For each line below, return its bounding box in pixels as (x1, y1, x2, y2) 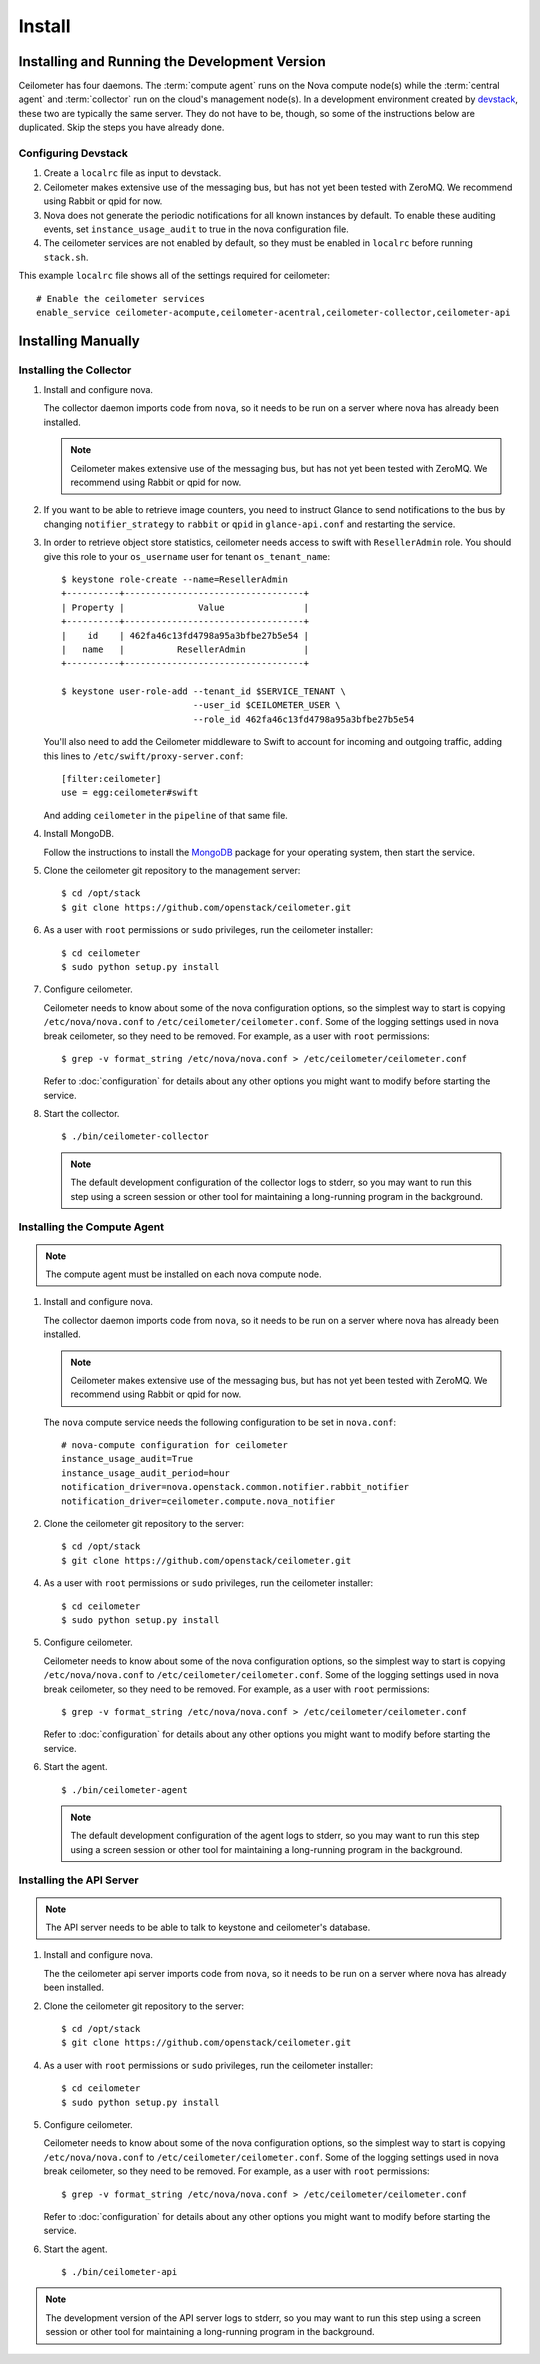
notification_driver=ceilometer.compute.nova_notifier (61, 1495, 336, 1507)
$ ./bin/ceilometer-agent (61, 1784, 189, 1795)
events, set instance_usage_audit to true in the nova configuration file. (43, 223, 349, 235)
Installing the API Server (18, 1873, 139, 1887)
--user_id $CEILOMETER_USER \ (192, 700, 341, 711)
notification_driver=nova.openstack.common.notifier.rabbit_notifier (61, 1481, 410, 1493)
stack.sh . (43, 251, 89, 263)
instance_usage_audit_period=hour (61, 1467, 230, 1479)
